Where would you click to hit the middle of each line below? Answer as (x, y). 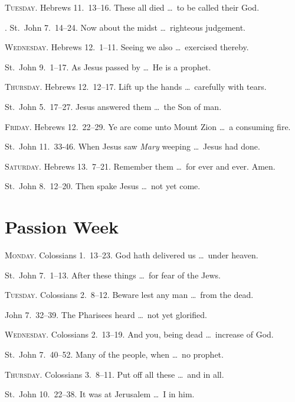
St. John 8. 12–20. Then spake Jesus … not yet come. (103, 186)
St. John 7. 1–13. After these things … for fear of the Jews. (113, 275)
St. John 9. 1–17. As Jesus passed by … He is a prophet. (108, 67)
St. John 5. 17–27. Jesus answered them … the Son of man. (113, 106)
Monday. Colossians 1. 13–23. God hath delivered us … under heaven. (132, 255)
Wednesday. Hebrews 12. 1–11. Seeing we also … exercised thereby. (127, 47)
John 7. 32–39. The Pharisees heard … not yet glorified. (106, 314)
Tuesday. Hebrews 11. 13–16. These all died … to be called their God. (132, 7)
